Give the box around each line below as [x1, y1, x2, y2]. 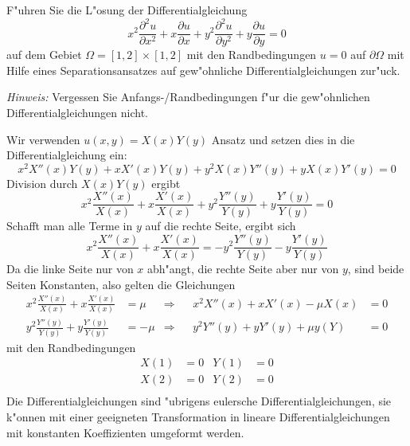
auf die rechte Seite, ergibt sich [145, 217, 296, 234]
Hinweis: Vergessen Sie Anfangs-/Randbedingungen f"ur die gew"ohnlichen [6, 88, 370, 105]
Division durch [6, 174, 78, 191]
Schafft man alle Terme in [6, 217, 133, 234]
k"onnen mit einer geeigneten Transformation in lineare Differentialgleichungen [6, 409, 390, 425]
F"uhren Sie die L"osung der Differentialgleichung [6, 2, 248, 18]
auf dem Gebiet [6, 46, 82, 63]
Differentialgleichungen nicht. [6, 104, 148, 120]
